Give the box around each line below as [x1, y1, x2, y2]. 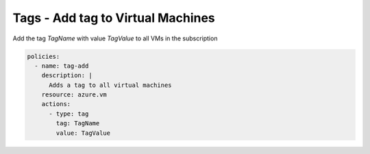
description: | [41, 72, 92, 79]
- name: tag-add [34, 62, 89, 70]
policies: [27, 52, 60, 60]
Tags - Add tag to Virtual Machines [12, 10, 215, 25]
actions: [41, 100, 71, 108]
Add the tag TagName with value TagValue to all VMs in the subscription [12, 34, 218, 42]
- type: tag [49, 110, 89, 118]
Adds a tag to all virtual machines [49, 81, 172, 89]
